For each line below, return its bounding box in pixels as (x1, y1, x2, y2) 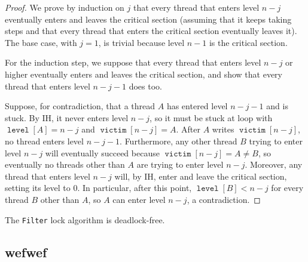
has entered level (166, 100, 228, 112)
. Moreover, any (245, 158, 303, 171)
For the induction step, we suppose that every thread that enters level (5, 56, 261, 69)
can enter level (112, 193, 166, 205)
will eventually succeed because (45, 146, 160, 159)
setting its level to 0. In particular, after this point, (5, 181, 192, 194)
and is (266, 100, 288, 112)
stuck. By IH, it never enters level (5, 111, 129, 124)
